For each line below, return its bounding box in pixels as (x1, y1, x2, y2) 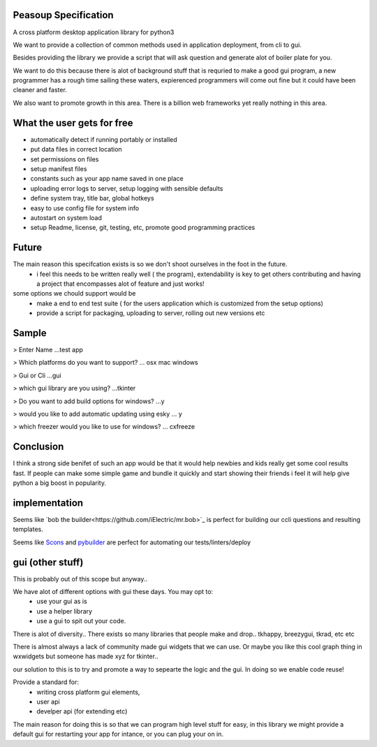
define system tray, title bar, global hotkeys (30, 194, 154, 203)
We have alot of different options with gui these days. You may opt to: (13, 588, 213, 596)
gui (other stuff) (13, 556, 84, 568)
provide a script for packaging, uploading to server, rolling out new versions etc (36, 309, 265, 317)
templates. (13, 525, 43, 534)
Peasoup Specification (13, 9, 114, 21)
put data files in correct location (30, 145, 122, 154)
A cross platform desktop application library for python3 (13, 28, 175, 36)
